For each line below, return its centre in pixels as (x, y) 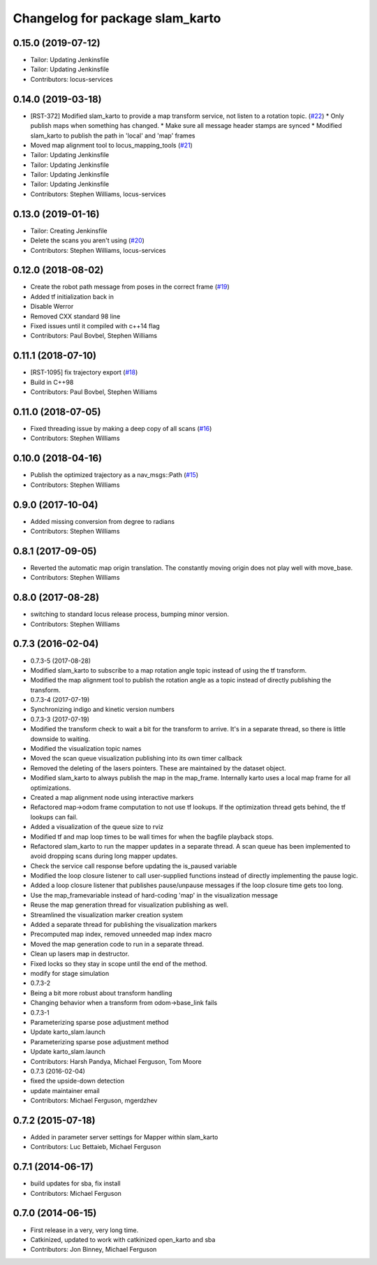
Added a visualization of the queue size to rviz (97, 827)
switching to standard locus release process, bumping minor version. (130, 614)
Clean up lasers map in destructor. (80, 954)
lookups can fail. (54, 817)
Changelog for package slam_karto (117, 18)
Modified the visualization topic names (86, 749)
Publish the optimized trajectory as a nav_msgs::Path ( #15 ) (114, 475)
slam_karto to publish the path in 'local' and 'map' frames (113, 136)
